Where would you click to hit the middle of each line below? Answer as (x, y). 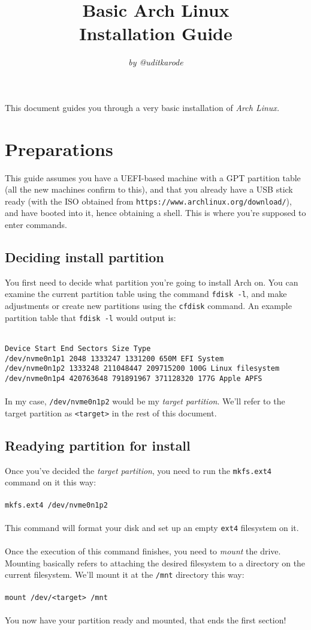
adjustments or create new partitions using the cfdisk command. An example (148, 306)
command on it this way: (51, 482)
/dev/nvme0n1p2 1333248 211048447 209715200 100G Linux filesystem (142, 369)
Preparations (59, 148)
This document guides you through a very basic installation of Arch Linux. (142, 107)
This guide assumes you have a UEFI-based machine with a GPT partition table (153, 177)
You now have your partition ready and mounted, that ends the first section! (146, 619)
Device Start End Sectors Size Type (78, 349)
